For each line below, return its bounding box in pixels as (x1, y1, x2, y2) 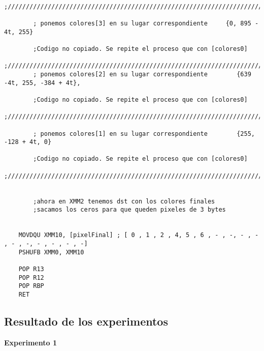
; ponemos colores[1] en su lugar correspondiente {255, (33, 130, 255, 137)
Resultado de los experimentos (4, 313, 168, 329)
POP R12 (18, 274, 44, 281)
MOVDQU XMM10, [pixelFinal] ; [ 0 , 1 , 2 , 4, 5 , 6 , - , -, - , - (18, 231, 259, 239)
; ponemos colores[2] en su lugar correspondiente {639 (33, 70, 251, 78)
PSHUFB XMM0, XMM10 (18, 248, 84, 256)
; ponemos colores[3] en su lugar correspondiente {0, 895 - (33, 19, 259, 27)
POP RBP (18, 282, 44, 290)
